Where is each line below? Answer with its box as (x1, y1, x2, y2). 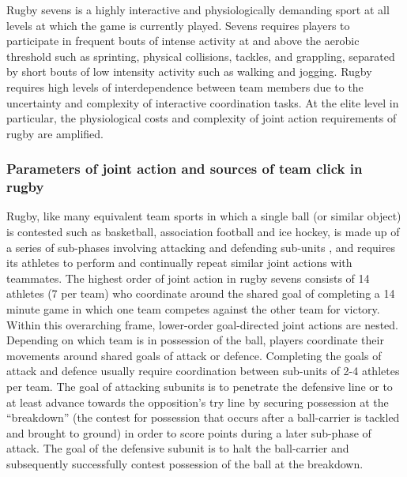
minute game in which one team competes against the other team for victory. (6, 301, 380, 317)
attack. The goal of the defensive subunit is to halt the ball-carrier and (6, 440, 349, 456)
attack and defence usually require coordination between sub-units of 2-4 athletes (6, 362, 400, 379)
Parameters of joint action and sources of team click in (6, 159, 363, 178)
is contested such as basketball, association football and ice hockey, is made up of (6, 223, 400, 240)
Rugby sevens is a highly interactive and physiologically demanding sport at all (6, 2, 390, 17)
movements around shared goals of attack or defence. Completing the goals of (6, 347, 382, 363)
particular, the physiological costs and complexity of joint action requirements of (6, 110, 397, 126)
